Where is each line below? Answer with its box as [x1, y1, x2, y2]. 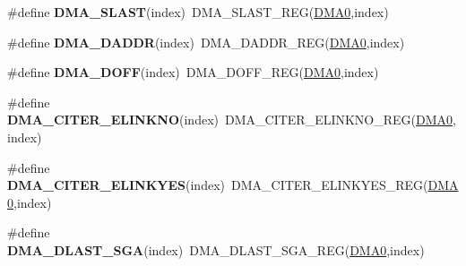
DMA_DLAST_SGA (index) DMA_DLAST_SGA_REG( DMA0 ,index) [7, 240, 425, 259]
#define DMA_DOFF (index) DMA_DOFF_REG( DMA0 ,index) [7, 63, 379, 82]
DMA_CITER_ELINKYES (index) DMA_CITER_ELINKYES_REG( [7, 176, 428, 194]
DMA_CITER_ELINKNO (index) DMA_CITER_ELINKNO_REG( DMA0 [7, 110, 453, 129]
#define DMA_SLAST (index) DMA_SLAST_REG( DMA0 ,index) [7, 3, 389, 21]
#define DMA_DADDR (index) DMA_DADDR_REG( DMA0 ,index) [7, 32, 405, 51]
